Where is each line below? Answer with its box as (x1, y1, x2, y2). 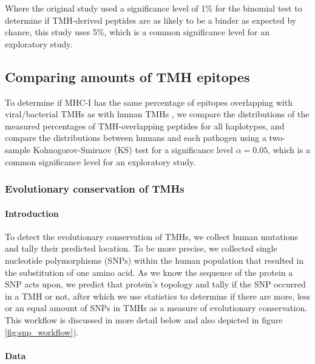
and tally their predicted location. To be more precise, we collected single (5, 242, 277, 255)
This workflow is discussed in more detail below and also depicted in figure (5, 313, 283, 326)
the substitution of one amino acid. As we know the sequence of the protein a (5, 266, 293, 278)
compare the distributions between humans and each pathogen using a (5, 131, 266, 144)
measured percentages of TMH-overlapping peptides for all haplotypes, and (5, 119, 285, 132)
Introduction (5, 207, 59, 219)
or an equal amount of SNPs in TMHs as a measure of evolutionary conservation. (5, 301, 308, 314)
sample (5, 143, 31, 156)
